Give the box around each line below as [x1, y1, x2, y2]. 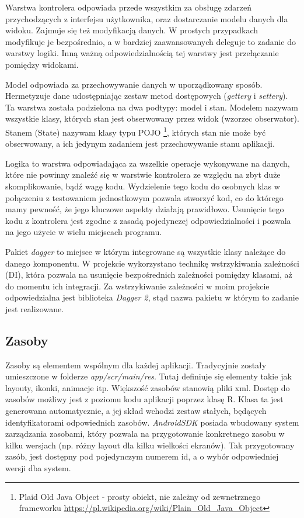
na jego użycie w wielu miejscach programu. [5, 226, 162, 238]
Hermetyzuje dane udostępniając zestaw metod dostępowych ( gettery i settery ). [5, 89, 288, 102]
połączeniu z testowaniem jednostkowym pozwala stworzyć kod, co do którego [5, 191, 284, 203]
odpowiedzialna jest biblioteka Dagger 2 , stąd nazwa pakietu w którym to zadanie [5, 291, 299, 303]
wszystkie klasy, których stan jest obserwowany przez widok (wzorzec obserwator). [5, 112, 299, 125]
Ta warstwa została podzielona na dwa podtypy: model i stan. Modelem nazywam [5, 101, 298, 113]
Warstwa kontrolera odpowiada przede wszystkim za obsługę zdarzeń [5, 1, 252, 13]
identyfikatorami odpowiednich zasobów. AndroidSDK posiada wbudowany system [5, 416, 299, 428]
